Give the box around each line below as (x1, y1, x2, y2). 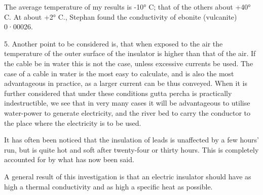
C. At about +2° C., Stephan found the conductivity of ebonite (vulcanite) (4, 11, 237, 22)
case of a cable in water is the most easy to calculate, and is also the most (4, 68, 234, 78)
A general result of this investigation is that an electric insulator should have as (4, 171, 251, 181)
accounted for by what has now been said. (4, 154, 134, 165)
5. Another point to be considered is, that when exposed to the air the (4, 38, 223, 48)
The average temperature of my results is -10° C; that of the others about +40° (4, 2, 251, 12)
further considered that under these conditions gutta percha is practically (4, 87, 232, 98)
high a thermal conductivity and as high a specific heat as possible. (4, 181, 213, 191)
